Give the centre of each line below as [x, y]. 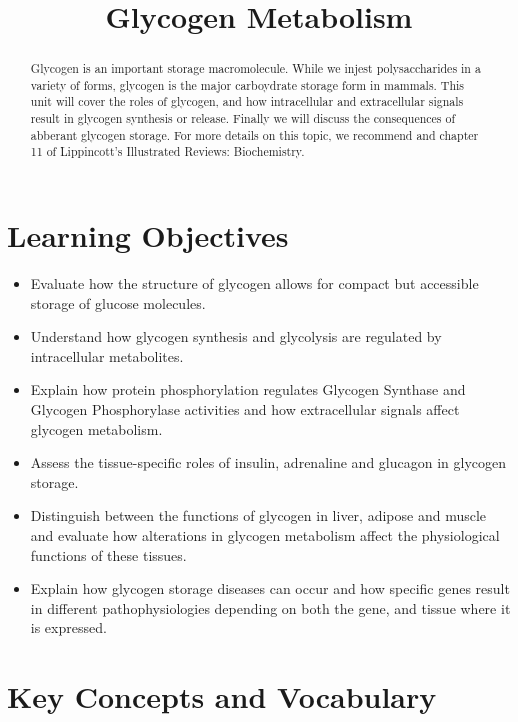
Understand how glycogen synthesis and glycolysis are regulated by [236, 336]
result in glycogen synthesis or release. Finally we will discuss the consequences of [243, 118]
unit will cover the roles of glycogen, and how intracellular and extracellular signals [247, 101]
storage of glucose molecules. [118, 302]
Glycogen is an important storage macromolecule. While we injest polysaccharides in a [255, 68]
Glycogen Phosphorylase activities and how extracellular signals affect [245, 409]
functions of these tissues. [108, 554]
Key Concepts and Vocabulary [222, 696]
